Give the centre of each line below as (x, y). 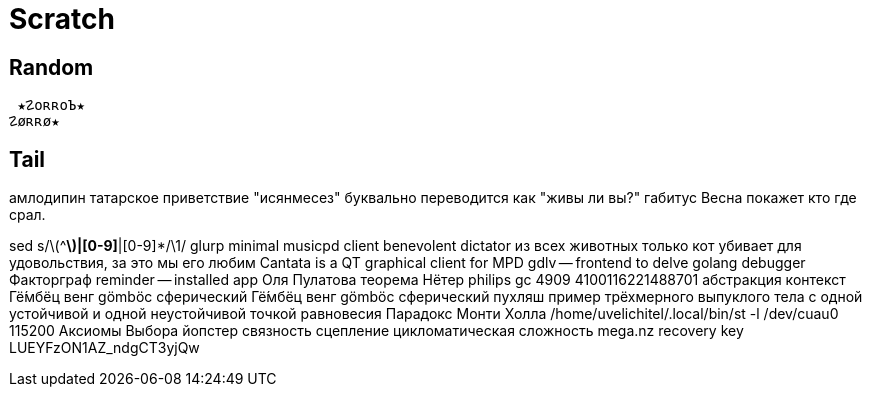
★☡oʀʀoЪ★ (51, 105)
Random (51, 67)
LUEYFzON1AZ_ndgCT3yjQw (104, 348)
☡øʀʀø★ (34, 121)
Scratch (62, 19)
